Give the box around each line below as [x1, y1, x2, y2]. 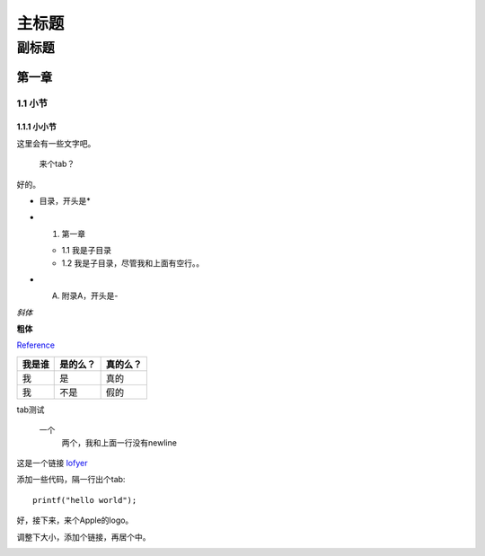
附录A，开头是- [61, 290, 119, 301]
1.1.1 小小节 [16, 121, 57, 132]
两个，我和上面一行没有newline [61, 437, 177, 448]
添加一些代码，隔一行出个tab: [16, 474, 126, 485]
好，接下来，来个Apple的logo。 [16, 515, 134, 525]
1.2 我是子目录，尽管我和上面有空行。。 [61, 257, 205, 269]
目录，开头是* [39, 195, 92, 206]
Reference [16, 340, 56, 350]
